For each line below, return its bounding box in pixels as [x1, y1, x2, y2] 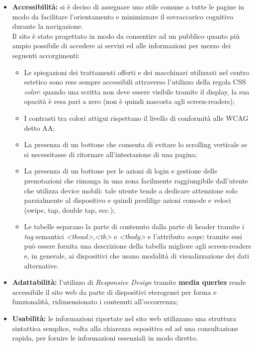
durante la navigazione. [12, 21, 83, 31]
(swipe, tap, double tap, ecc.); [24, 204, 115, 215]
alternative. [24, 260, 59, 270]
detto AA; [24, 122, 55, 133]
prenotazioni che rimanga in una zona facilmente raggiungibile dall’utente [24, 175, 249, 185]
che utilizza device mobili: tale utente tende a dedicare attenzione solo [24, 185, 238, 195]
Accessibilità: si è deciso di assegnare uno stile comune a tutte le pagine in [12, 1, 245, 11]
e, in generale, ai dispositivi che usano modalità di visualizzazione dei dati [24, 251, 250, 261]
